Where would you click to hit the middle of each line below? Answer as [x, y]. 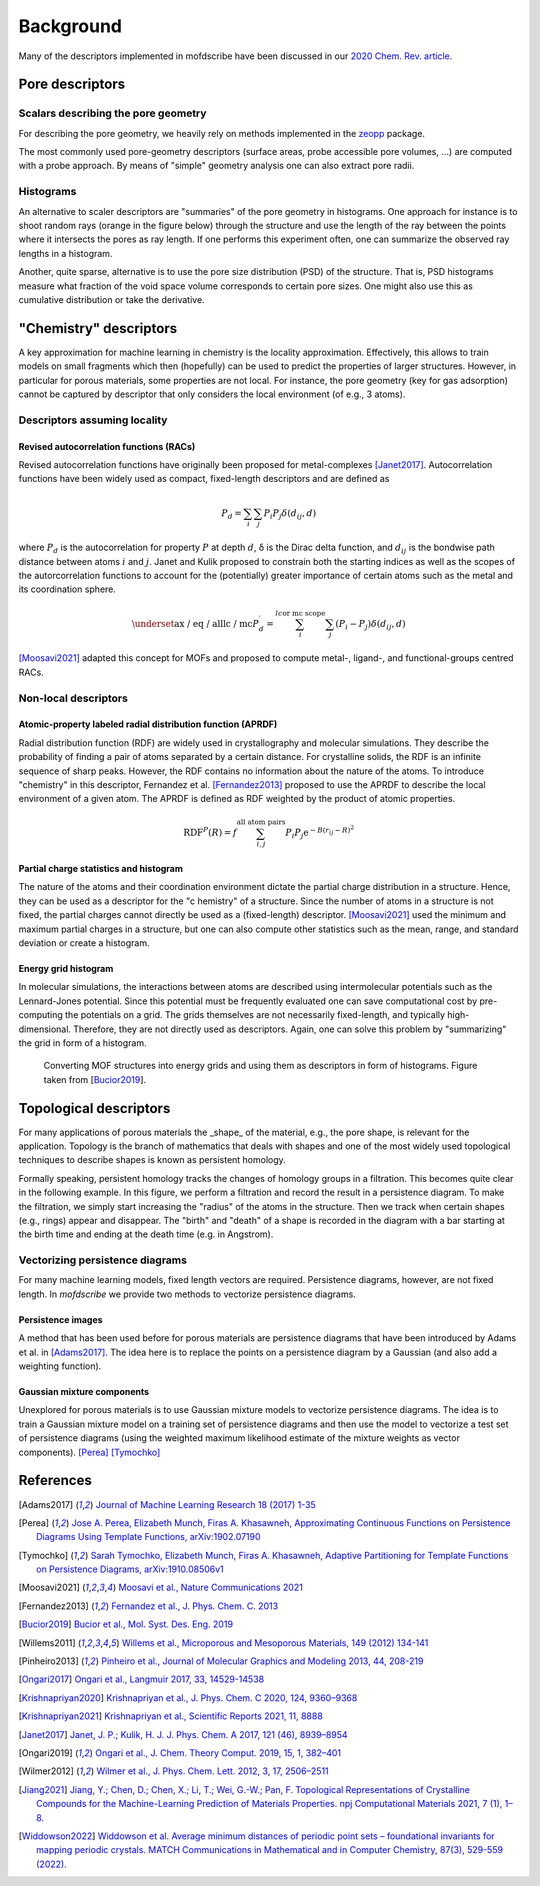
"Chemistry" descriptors [98, 328]
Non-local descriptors [73, 698]
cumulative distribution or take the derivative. [111, 299]
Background [70, 26]
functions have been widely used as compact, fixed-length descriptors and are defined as [204, 479]
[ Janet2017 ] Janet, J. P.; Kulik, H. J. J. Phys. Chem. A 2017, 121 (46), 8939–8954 [183, 1734]
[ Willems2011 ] [47, 1642]
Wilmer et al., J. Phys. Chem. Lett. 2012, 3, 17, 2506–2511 [212, 1771]
